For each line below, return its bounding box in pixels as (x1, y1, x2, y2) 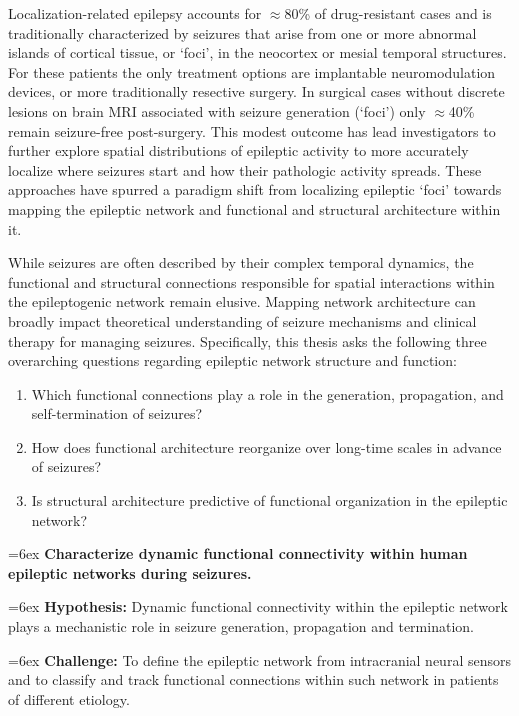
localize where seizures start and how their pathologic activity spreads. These (8, 159, 482, 180)
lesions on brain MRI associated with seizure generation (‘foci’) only (8, 100, 426, 121)
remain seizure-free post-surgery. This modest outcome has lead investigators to (8, 120, 496, 141)
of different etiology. (8, 688, 130, 709)
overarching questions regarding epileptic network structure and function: (8, 350, 457, 371)
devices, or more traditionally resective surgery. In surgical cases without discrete (8, 81, 505, 102)
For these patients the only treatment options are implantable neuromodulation (8, 61, 496, 82)
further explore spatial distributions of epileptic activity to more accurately (8, 140, 469, 161)
